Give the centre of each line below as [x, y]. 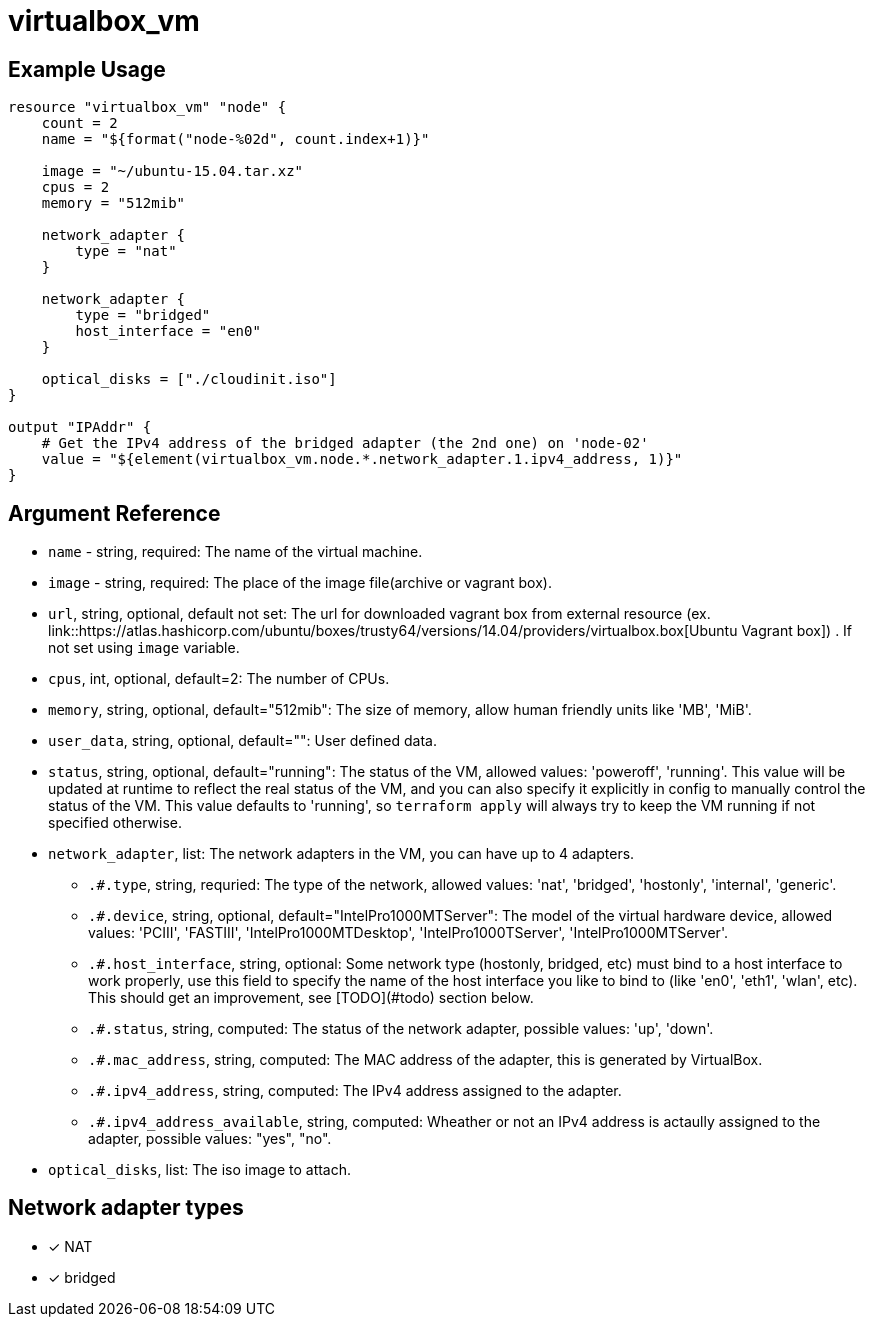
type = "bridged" [143, 315]
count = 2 [79, 123]
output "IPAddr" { [80, 427]
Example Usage [87, 69]
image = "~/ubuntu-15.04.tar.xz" [172, 171]
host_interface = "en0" [168, 331]
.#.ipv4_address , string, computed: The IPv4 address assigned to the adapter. [355, 1091]
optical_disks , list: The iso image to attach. [200, 1170]
